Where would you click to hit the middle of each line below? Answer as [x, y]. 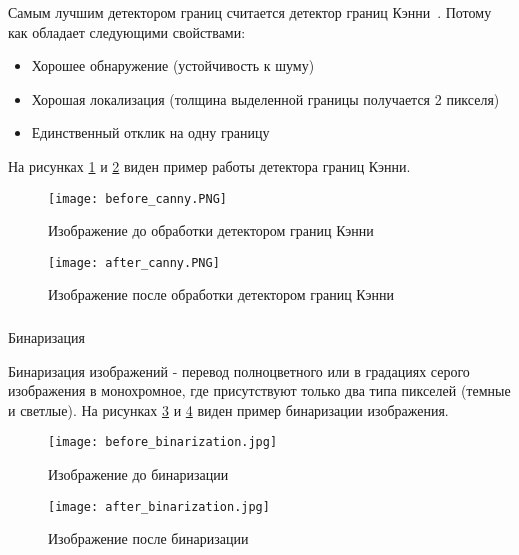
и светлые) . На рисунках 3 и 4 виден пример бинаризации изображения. [228, 409]
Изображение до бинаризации [138, 474]
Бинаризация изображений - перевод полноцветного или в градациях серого [239, 370]
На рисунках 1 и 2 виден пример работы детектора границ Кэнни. [209, 165]
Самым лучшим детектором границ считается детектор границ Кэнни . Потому [250, 12]
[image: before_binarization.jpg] [163, 442]
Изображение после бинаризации [148, 538]
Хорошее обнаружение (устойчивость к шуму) [173, 65]
